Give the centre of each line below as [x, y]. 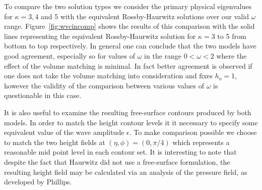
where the [232, 55]
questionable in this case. [43, 95]
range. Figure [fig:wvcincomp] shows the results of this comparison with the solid [129, 26]
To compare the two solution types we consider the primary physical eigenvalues [128, 6]
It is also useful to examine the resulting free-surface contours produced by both [128, 112]
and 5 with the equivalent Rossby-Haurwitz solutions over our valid [145, 16]
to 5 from [232, 36]
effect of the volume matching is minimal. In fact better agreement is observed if [128, 65]
